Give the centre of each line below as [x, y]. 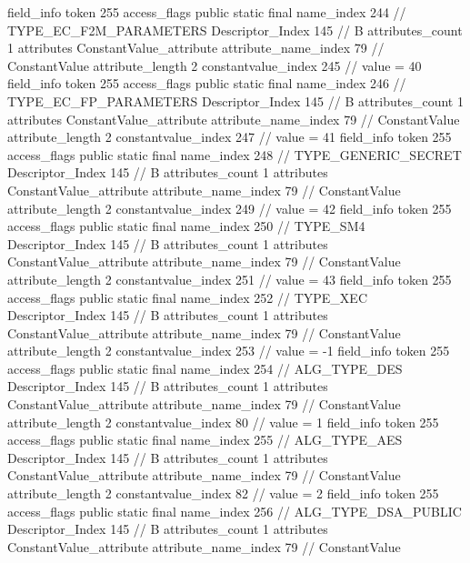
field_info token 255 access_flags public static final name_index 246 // [207, 83]
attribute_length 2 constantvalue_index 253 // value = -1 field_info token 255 [229, 351]
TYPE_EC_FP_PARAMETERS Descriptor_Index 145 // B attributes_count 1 [235, 101]
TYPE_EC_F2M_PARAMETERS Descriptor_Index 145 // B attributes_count [235, 30]
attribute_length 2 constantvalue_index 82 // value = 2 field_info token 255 [223, 493]
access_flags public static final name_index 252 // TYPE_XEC [187, 297]
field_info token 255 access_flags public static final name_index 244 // [207, 12]
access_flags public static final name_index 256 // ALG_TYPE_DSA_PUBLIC [235, 511]
